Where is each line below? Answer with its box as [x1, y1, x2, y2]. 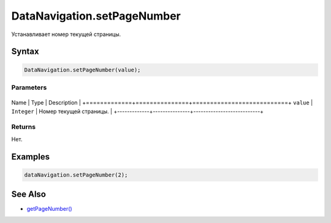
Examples [11, 152, 50, 162]
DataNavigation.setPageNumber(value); [24, 66, 141, 73]
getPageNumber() [26, 205, 73, 213]
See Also [11, 189, 46, 200]
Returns [11, 123, 36, 131]
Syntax [11, 46, 39, 57]
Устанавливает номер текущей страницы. [11, 31, 121, 38]
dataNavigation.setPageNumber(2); [24, 171, 128, 178]
